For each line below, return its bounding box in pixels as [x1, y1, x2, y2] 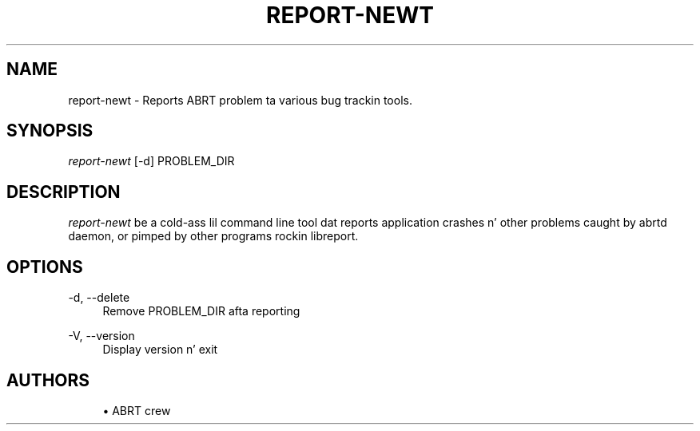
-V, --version [68, 329, 135, 343]
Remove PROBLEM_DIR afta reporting [102, 304, 300, 318]
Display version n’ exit [102, 342, 218, 357]
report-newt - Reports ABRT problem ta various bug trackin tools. [68, 93, 412, 107]
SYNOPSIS [6, 121, 93, 141]
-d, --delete [68, 291, 130, 305]
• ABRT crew [102, 403, 171, 417]
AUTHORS [6, 370, 90, 390]
